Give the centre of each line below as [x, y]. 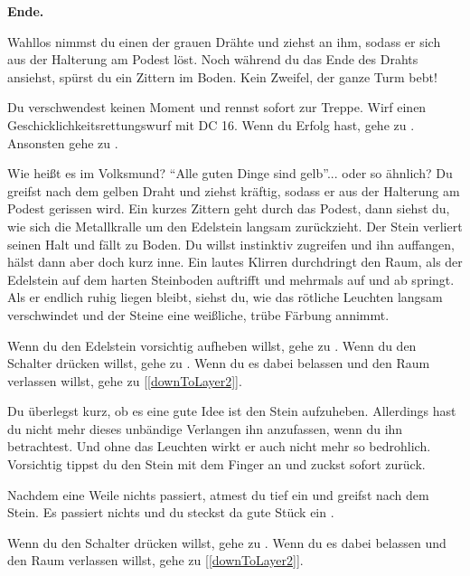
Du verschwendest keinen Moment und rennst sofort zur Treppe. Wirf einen [217, 107]
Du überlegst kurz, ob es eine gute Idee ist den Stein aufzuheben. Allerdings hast [232, 411]
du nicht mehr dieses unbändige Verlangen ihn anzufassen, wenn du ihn [205, 428]
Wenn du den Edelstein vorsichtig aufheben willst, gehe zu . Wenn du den [212, 345]
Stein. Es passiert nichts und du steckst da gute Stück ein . [171, 512]
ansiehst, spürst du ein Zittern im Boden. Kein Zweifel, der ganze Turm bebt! [222, 76]
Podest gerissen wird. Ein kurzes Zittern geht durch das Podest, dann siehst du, [229, 208]
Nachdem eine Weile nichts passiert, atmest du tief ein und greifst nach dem [218, 494]
